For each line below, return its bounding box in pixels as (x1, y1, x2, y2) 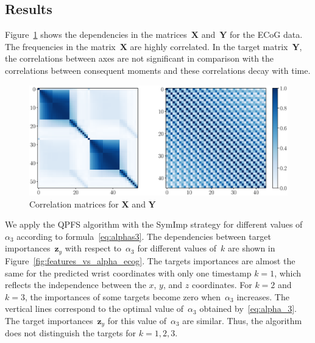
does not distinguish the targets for (5, 327, 136, 339)
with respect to (65, 242, 122, 255)
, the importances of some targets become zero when (24, 290, 221, 303)
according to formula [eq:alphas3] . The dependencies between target (16, 229, 271, 242)
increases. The (236, 290, 289, 303)
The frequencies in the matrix (5, 40, 116, 52)
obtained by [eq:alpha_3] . (199, 302, 297, 315)
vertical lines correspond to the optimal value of (5, 302, 184, 315)
